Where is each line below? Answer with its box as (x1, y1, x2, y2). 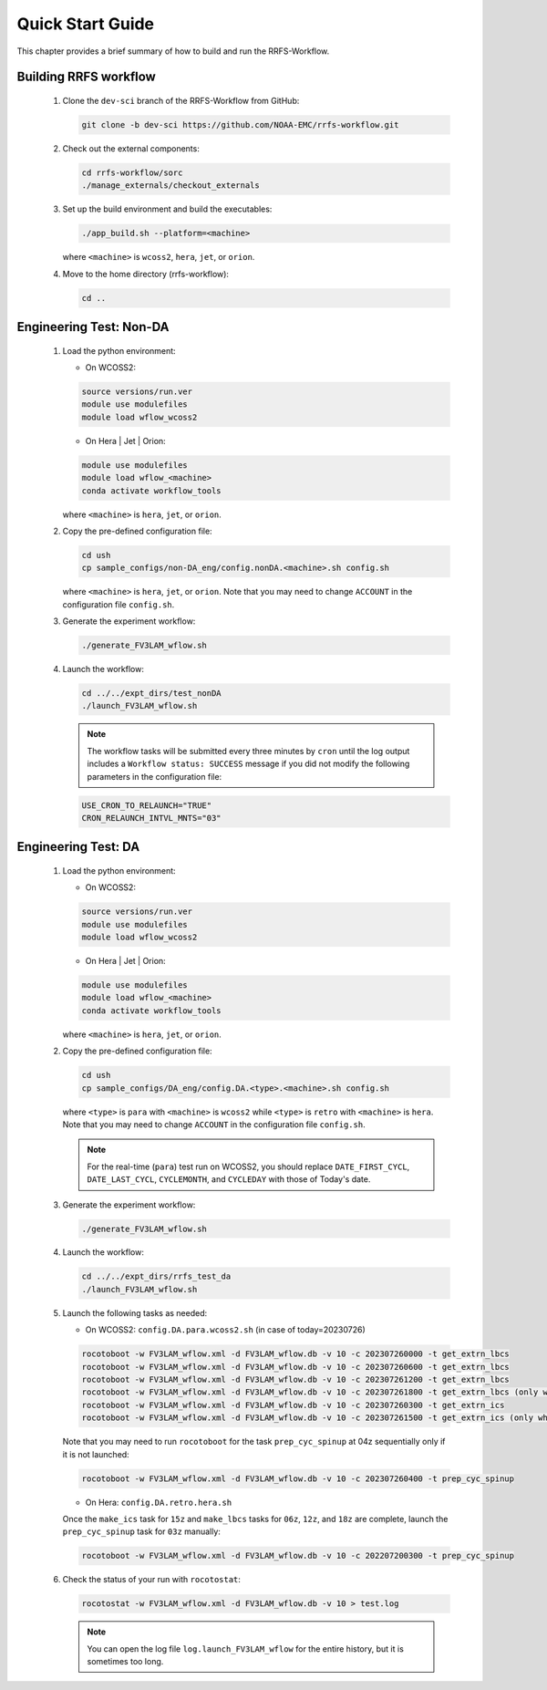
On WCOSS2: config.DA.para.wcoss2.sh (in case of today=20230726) (85, 1324, 366, 1335)
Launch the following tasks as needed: (62, 1307, 208, 1318)
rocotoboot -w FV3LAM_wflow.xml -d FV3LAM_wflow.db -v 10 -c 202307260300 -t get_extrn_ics (81, 1400, 505, 1410)
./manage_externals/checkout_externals (81, 181, 260, 191)
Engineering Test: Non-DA (16, 319, 170, 335)
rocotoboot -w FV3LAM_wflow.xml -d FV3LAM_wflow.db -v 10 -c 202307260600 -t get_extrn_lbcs (81, 1362, 510, 1372)
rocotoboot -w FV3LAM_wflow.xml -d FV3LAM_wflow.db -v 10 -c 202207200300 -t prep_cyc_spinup (81, 1550, 515, 1561)
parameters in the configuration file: (87, 771, 222, 782)
